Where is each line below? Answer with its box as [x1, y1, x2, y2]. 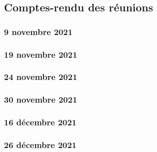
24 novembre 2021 [4, 71, 78, 83]
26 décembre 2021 [4, 138, 77, 151]
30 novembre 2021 [4, 93, 78, 106]
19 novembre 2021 [4, 48, 78, 60]
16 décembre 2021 [4, 116, 77, 128]
